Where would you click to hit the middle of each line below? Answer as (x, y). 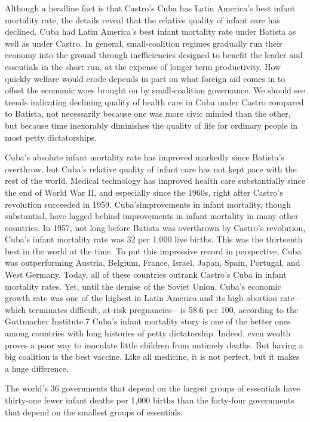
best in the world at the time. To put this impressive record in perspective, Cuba (153, 251)
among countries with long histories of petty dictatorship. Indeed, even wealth (148, 333)
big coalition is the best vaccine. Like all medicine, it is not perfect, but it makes (152, 356)
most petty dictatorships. (51, 137)
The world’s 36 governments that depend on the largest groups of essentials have (153, 388)
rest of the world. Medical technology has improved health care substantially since (155, 180)
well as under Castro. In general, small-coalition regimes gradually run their (144, 43)
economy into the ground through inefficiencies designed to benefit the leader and (154, 55)
